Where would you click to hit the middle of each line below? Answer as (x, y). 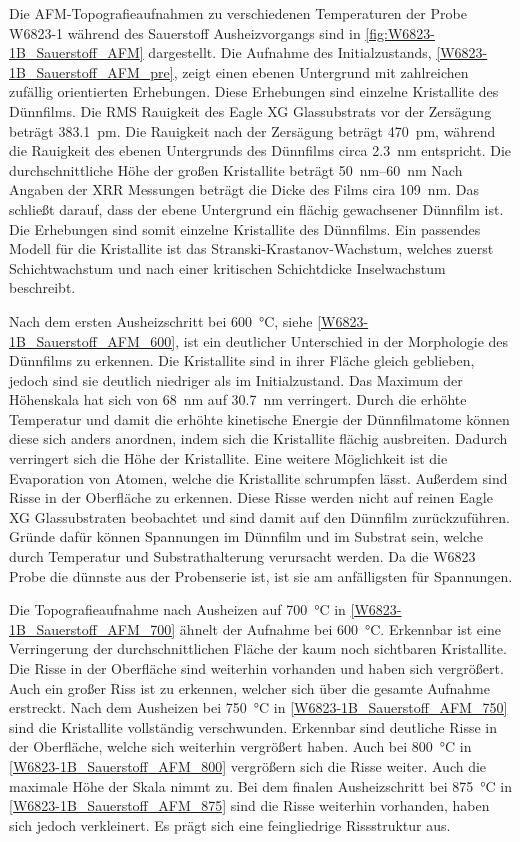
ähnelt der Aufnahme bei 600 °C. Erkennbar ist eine (340, 628)
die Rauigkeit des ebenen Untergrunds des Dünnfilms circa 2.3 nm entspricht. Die (260, 150)
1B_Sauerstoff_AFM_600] (92, 340)
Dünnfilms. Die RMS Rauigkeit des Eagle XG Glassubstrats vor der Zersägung (250, 110)
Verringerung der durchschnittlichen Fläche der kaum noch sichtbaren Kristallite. (258, 648)
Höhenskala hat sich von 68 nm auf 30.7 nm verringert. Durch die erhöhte (238, 399)
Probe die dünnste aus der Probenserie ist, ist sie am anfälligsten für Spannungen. (261, 575)
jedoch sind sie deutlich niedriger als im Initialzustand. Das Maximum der (236, 379)
